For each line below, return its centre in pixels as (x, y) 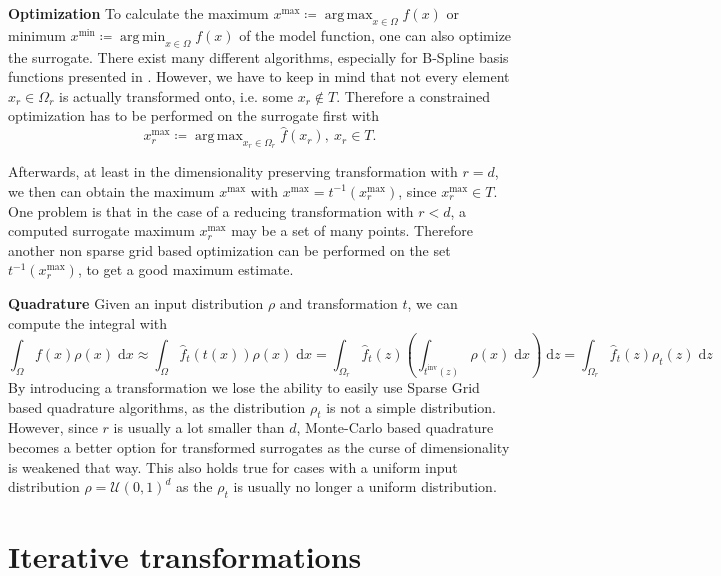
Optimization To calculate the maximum (138, 13)
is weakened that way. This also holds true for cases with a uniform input (233, 466)
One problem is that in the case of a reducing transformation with (211, 210)
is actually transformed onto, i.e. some (176, 95)
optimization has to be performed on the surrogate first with (194, 115)
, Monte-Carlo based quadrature (395, 427)
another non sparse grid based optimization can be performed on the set (229, 249)
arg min (143, 36)
